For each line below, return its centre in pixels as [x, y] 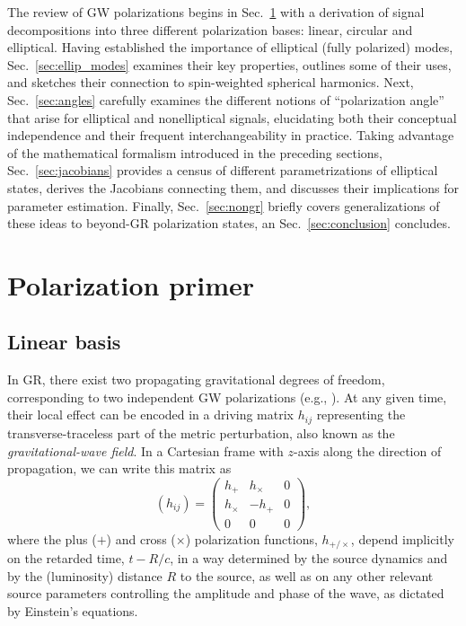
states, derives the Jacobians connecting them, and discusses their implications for [233, 187]
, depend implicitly [402, 538]
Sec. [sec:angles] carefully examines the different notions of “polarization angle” [226, 99]
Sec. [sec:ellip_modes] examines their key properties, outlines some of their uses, [229, 64]
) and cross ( [141, 538]
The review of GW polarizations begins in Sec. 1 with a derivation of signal [216, 12]
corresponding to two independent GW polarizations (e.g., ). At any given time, [227, 397]
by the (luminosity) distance [85, 575]
